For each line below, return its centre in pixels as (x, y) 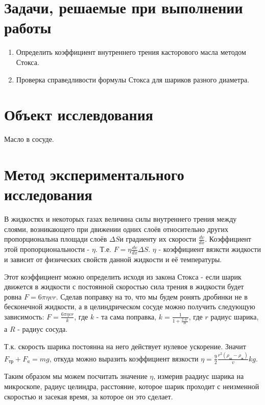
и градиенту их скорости (158, 239)
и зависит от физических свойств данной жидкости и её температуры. (113, 259)
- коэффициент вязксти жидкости (210, 249)
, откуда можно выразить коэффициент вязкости (124, 358)
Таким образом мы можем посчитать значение (76, 376)
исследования (48, 194)
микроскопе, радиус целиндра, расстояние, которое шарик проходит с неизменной (132, 386)
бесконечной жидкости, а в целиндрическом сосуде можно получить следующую (130, 306)
